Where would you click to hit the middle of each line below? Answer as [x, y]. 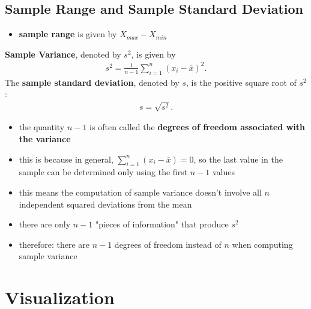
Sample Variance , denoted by [63, 54]
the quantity [42, 127]
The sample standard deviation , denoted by [92, 82]
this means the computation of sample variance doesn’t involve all [140, 192]
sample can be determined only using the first [103, 172]
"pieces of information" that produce [162, 224]
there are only [45, 224]
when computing [262, 244]
